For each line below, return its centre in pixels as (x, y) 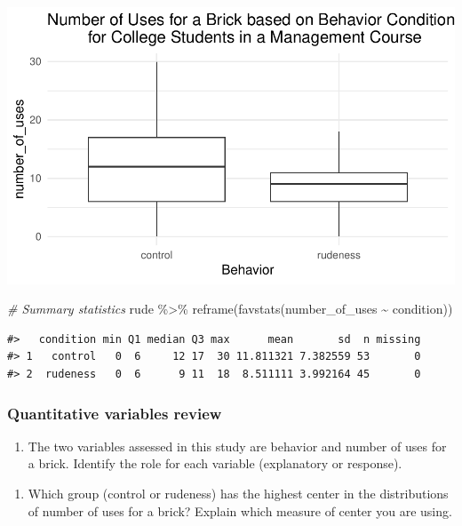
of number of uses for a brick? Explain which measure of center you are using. (240, 510)
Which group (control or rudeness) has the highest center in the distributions (238, 494)
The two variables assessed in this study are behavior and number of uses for (237, 446)
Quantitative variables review (115, 413)
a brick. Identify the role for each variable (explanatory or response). (215, 463)
